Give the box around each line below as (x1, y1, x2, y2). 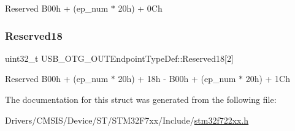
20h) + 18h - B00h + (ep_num (118, 72, 236, 85)
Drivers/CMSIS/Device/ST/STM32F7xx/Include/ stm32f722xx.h (5, 113, 249, 126)
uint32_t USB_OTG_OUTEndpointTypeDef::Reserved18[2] (5, 51, 234, 64)
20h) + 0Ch (118, 2, 163, 14)
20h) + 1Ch (245, 72, 291, 85)
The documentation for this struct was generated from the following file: (5, 93, 277, 105)
